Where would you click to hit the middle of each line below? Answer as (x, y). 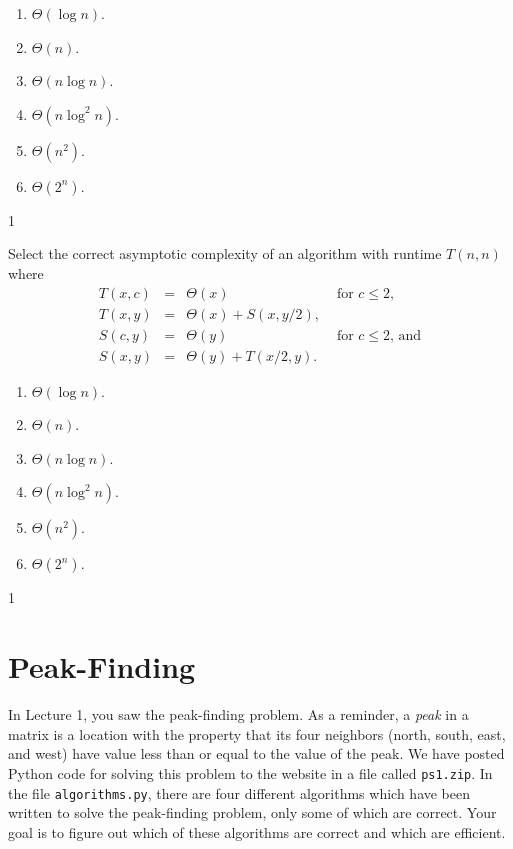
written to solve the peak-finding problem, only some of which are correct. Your (252, 812)
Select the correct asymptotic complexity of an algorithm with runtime (225, 253)
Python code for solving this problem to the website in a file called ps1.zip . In (250, 772)
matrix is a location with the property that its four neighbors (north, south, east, (257, 733)
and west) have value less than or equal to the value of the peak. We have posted (256, 753)
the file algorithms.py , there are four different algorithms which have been (239, 792)
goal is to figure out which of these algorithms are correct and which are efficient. (257, 831)
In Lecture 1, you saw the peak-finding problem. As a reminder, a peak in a (238, 714)
